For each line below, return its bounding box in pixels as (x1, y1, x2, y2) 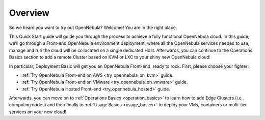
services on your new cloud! (9, 109, 67, 115)
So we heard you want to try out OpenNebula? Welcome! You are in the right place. (9, 25, 177, 30)
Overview (9, 7, 50, 18)
